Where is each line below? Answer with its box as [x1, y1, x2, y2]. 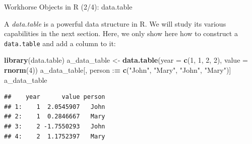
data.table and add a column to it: [4, 38, 116, 48]
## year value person [4, 93, 105, 101]
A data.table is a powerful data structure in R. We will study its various [4, 18, 226, 29]
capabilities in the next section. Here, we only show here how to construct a [4, 28, 238, 39]
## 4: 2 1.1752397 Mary [4, 132, 105, 140]
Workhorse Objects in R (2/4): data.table [4, 2, 133, 12]
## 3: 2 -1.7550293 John [4, 123, 105, 130]
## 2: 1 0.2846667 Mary [4, 113, 105, 120]
